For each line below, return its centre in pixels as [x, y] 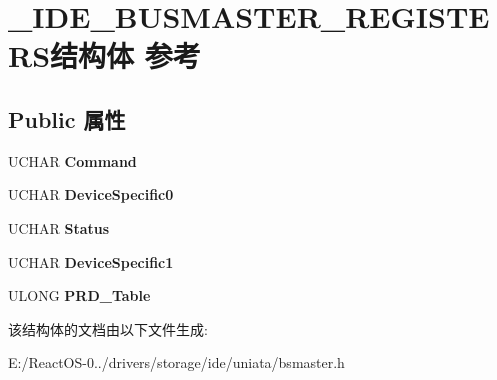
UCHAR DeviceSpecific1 [91, 261]
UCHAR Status [59, 227]
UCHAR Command [72, 160]
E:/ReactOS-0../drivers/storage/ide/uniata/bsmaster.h [176, 362]
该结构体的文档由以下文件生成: [108, 328]
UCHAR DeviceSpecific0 [91, 194]
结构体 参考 [125, 55]
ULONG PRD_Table [79, 295]
